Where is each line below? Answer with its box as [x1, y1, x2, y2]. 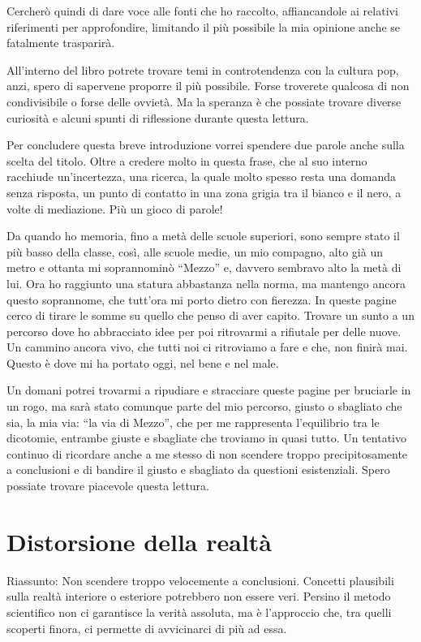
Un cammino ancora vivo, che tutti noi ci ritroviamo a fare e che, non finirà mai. [6, 338, 408, 355]
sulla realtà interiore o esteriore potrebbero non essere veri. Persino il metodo [6, 588, 391, 605]
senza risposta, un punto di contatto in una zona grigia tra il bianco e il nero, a [6, 183, 402, 200]
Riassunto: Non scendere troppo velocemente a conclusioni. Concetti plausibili [6, 571, 394, 588]
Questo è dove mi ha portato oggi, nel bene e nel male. [6, 354, 279, 371]
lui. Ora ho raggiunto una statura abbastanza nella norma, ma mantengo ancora [6, 274, 406, 291]
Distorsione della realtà [6, 524, 273, 558]
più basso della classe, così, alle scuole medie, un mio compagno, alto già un [6, 243, 383, 260]
